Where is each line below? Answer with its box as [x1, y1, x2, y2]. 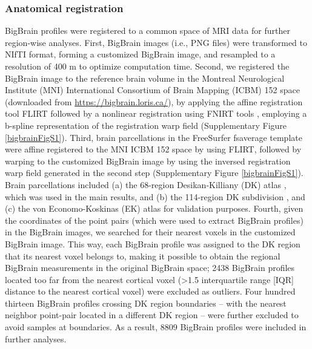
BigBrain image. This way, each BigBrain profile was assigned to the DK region [5, 237, 300, 250]
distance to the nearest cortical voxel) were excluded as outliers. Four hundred [5, 285, 296, 298]
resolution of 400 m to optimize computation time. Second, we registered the [5, 60, 290, 72]
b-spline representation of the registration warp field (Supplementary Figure [5, 119, 287, 131]
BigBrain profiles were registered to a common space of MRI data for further [5, 24, 290, 37]
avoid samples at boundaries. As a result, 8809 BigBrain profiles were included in [5, 321, 307, 333]
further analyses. [5, 332, 67, 345]
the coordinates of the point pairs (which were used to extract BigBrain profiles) [5, 214, 304, 226]
